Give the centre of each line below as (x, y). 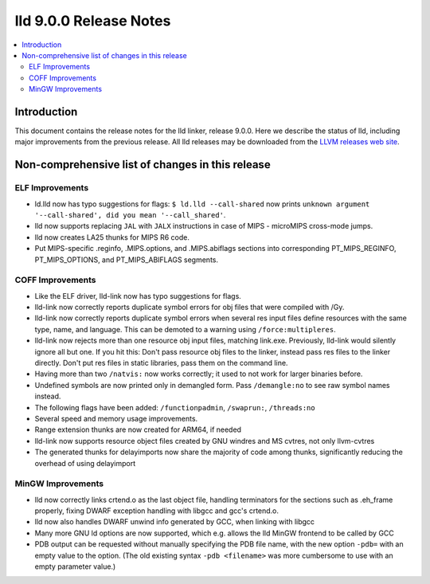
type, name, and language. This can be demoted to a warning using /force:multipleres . (185, 329)
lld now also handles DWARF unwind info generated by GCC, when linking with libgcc (174, 522)
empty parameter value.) (75, 566)
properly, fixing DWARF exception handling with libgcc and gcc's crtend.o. (156, 511)
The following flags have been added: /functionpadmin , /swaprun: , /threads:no (175, 407)
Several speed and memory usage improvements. (116, 418)
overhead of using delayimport (85, 463)
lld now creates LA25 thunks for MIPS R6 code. (112, 237)
